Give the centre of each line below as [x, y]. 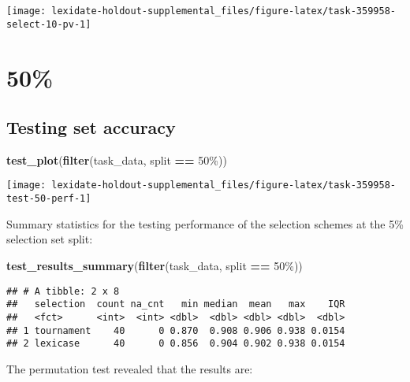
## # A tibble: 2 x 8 [63, 291]
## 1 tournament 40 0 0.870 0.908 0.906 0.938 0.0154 [176, 330]
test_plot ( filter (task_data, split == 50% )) [117, 159]
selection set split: [50, 239]
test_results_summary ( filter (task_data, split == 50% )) [155, 265]
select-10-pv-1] [49, 24]
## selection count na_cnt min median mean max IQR [176, 304]
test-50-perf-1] [49, 199]
